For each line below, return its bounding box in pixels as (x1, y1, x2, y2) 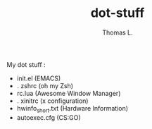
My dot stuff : (6, 60, 46, 68)
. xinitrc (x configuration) (16, 97, 89, 105)
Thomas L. (102, 28, 133, 37)
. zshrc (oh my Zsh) (16, 81, 74, 90)
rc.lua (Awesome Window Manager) (16, 89, 121, 97)
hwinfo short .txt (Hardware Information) (16, 104, 128, 114)
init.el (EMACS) (16, 74, 61, 82)
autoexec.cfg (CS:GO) (16, 113, 82, 121)
